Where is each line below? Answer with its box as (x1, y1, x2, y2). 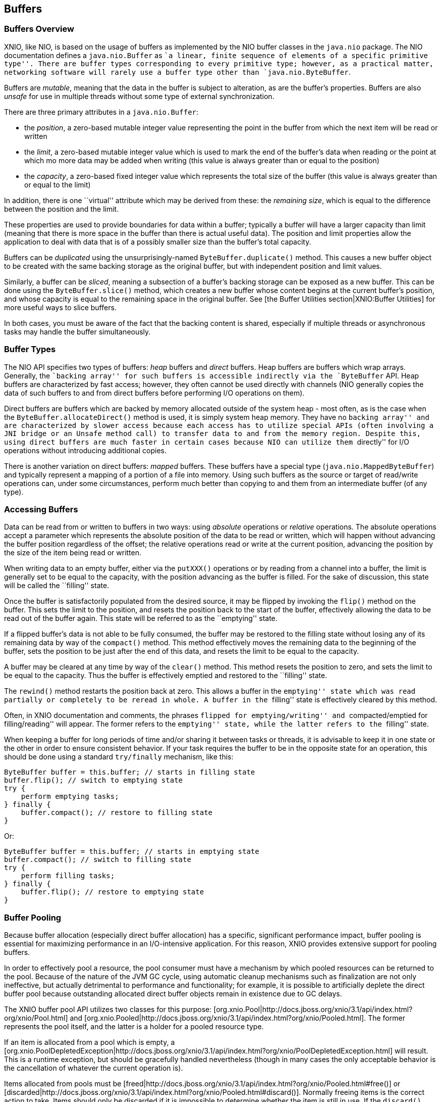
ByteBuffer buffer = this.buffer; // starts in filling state (4, 768, 255, 777)
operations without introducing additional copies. (4, 446, 167, 455)
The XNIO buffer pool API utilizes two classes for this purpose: (4, 1005, 212, 1014)
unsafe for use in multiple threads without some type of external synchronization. (4, 91, 274, 101)
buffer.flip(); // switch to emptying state (4, 776, 183, 785)
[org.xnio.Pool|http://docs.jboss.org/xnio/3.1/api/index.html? (213, 1005, 413, 1014)
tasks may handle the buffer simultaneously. (4, 327, 151, 336)
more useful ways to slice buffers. (4, 303, 117, 312)
